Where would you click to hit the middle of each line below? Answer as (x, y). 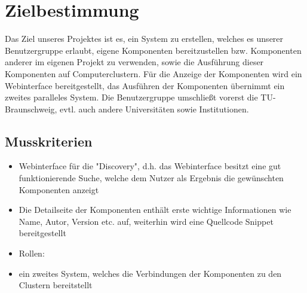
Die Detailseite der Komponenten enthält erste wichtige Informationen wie (155, 210)
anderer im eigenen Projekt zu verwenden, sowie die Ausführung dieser (134, 62)
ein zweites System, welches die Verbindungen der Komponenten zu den (150, 273)
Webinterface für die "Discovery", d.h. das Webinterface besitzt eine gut (150, 166)
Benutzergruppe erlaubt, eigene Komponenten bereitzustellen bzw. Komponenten (153, 50)
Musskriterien (49, 141)
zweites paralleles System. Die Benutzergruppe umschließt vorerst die (131, 97)
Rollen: (32, 253)
